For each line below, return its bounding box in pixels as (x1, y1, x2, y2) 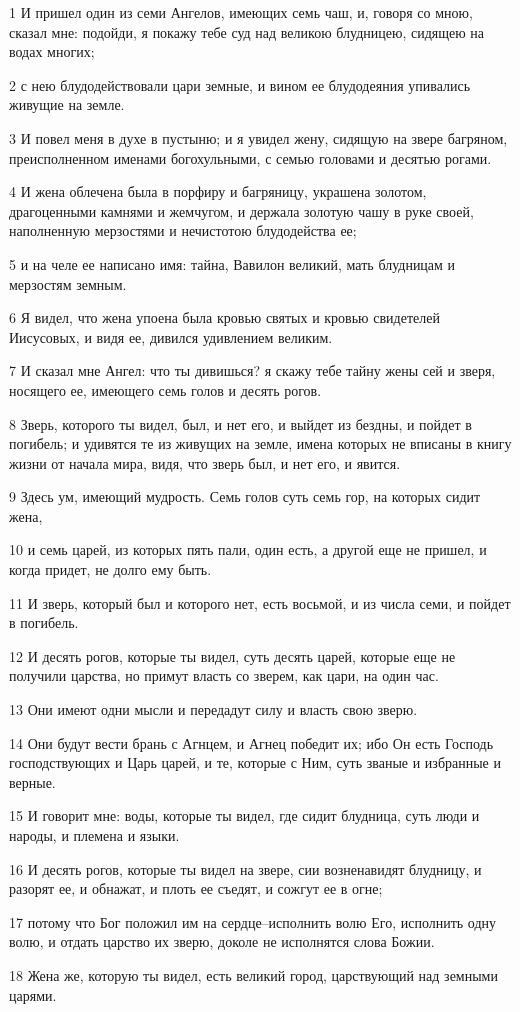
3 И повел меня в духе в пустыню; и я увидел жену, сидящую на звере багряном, (9, 127, 508, 148)
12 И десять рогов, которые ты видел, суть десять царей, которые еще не (9, 645, 456, 666)
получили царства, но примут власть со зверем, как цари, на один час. (9, 665, 439, 686)
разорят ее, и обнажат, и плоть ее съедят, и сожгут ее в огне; (9, 878, 383, 899)
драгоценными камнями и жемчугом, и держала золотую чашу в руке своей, (9, 200, 474, 221)
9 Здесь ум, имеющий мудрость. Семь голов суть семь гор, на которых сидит (9, 486, 481, 507)
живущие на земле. (9, 94, 125, 115)
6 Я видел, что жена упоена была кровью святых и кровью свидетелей (9, 307, 440, 328)
